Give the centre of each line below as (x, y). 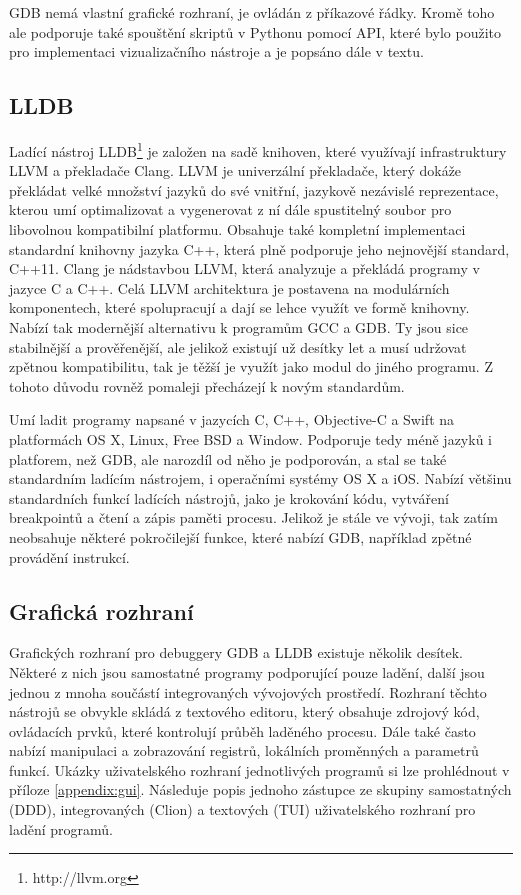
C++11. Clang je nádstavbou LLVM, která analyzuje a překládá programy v (244, 268)
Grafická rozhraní (101, 610)
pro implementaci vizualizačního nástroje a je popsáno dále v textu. (216, 51)
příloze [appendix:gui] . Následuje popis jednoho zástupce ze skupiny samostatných (260, 789)
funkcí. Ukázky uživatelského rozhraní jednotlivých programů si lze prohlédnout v (259, 769)
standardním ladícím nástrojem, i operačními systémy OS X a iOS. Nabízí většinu (260, 478)
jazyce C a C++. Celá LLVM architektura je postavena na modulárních (229, 287)
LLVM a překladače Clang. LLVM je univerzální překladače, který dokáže (235, 170)
